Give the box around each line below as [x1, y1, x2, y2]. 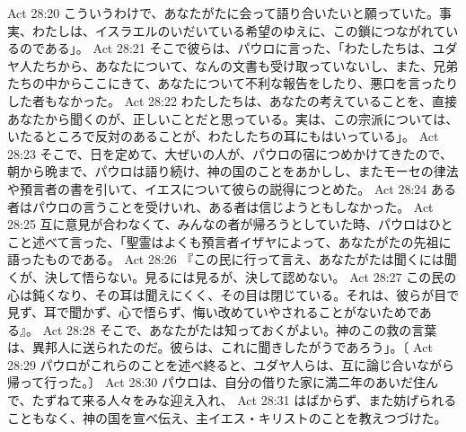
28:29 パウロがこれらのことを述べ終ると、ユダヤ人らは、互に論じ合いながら [7, 355, 454, 374]
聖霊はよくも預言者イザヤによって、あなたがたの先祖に [126, 232, 452, 251]
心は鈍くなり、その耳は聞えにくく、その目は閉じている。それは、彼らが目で [7, 285, 460, 304]
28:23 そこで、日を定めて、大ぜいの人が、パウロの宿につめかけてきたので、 [7, 144, 453, 163]
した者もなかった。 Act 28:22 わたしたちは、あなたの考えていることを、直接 [7, 91, 457, 110]
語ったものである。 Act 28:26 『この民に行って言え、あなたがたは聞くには [7, 250, 444, 269]
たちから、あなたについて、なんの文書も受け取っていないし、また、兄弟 [31, 56, 459, 75]
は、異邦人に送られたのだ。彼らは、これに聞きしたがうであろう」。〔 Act [7, 338, 433, 357]
